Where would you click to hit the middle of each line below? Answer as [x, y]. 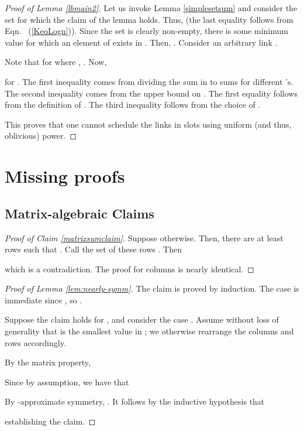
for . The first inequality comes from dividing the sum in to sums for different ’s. [149, 81]
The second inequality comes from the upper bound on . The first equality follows [151, 93]
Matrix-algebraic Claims [80, 213]
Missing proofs [65, 176]
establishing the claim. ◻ [50, 421]
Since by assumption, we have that [67, 382]
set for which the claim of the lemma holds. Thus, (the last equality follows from [149, 19]
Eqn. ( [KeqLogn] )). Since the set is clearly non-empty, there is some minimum [146, 31]
